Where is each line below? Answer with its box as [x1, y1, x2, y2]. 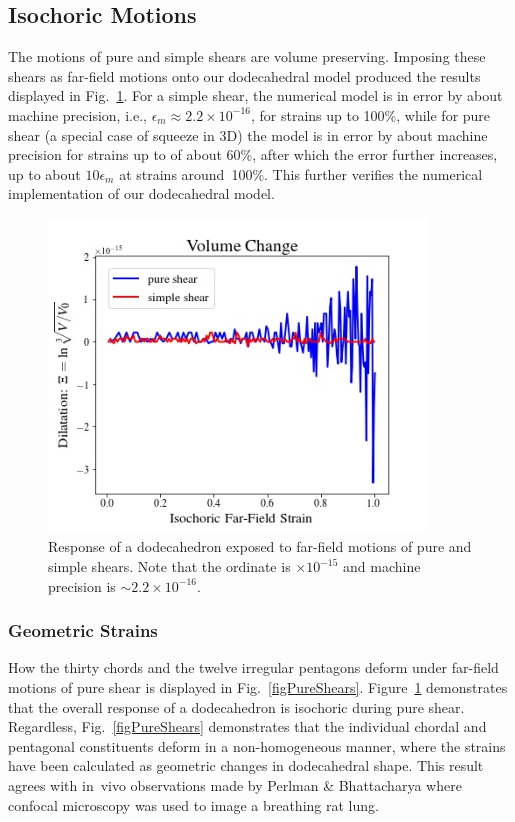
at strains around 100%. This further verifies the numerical [119, 163, 483, 184]
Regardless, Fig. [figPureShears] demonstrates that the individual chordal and [8, 716, 487, 737]
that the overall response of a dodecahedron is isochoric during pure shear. [8, 696, 465, 717]
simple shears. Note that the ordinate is [48, 556, 291, 577]
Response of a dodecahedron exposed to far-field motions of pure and [48, 536, 472, 557]
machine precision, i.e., [8, 104, 147, 125]
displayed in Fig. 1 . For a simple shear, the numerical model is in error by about [8, 85, 503, 106]
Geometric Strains [8, 618, 158, 643]
